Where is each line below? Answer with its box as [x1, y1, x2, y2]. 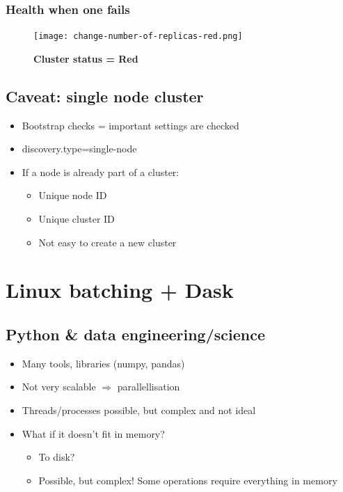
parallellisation [117, 379, 180, 394]
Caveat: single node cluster [6, 85, 204, 106]
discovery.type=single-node [22, 141, 137, 156]
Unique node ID [38, 188, 107, 203]
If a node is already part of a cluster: [22, 164, 180, 179]
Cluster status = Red [33, 51, 138, 65]
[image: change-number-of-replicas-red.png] [33, 31, 243, 42]
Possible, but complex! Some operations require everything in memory [38, 473, 337, 487]
